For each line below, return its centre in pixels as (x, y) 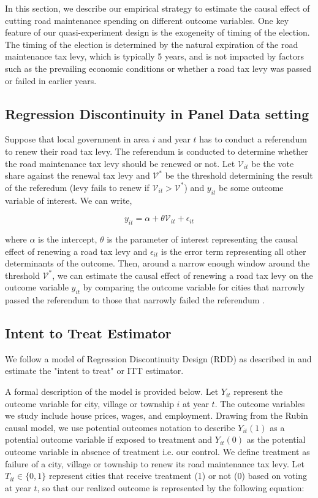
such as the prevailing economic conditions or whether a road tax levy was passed (158, 68)
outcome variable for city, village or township (89, 403)
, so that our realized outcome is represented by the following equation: (171, 487)
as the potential (276, 439)
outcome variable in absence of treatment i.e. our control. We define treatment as (157, 452)
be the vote (273, 163)
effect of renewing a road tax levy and (76, 251)
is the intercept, (68, 239)
